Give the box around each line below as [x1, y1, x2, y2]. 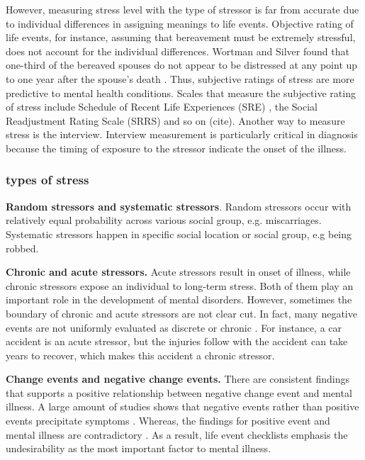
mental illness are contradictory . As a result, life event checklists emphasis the [6, 427, 348, 442]
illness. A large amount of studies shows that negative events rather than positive [6, 399, 359, 414]
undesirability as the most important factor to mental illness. [6, 441, 271, 456]
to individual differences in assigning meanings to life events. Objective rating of [6, 16, 354, 30]
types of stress [6, 171, 89, 189]
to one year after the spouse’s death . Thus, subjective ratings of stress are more [6, 71, 354, 86]
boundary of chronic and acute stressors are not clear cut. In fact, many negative [6, 305, 357, 320]
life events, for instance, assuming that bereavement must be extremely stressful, [6, 30, 356, 45]
